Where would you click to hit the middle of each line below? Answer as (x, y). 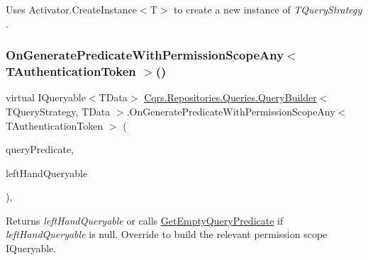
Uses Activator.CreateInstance (71, 9)
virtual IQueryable (46, 97)
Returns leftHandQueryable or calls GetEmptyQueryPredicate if (145, 220)
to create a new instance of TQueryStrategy (268, 9)
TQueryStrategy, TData (58, 111)
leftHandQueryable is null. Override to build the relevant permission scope (167, 234)
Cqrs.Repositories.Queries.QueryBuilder (230, 97)
